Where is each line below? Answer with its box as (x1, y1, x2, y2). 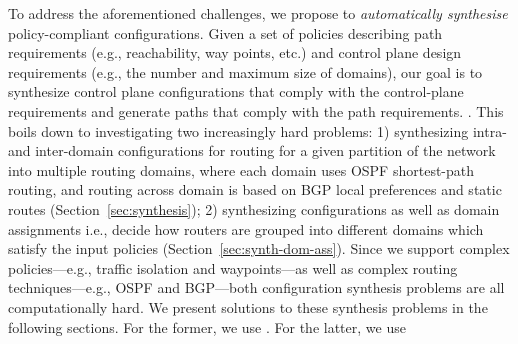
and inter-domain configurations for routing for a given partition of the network (8, 140, 496, 161)
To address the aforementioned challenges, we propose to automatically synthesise (8, 3, 508, 23)
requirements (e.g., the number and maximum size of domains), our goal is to (8, 61, 483, 82)
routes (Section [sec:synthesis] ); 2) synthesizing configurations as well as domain (8, 198, 500, 219)
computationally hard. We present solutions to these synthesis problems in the (8, 296, 488, 317)
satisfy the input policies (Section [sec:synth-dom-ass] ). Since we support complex (8, 238, 510, 259)
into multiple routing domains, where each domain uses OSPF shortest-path (8, 159, 475, 180)
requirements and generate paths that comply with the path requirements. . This (8, 100, 504, 121)
